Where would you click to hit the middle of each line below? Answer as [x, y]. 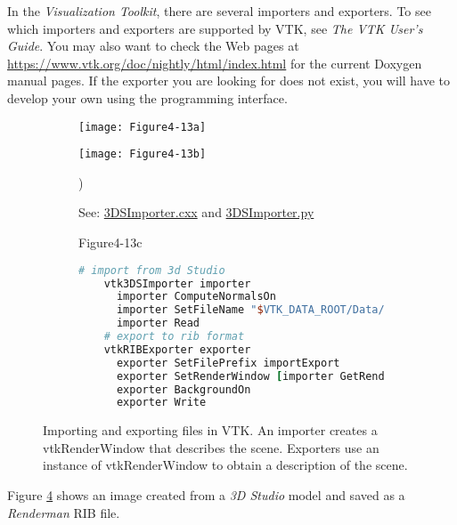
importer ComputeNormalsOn [196, 297]
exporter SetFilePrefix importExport [228, 363]
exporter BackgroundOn [184, 389]
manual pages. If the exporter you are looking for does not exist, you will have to [228, 81]
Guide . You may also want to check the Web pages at [153, 46]
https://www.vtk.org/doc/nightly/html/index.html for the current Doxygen [215, 63]
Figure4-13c [110, 242]
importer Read [158, 323]
